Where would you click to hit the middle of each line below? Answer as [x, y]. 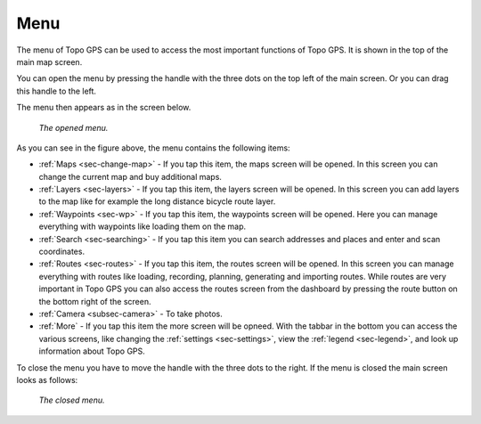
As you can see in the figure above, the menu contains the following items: [153, 148]
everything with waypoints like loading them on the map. [143, 226]
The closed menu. [72, 400]
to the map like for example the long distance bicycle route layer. [157, 201]
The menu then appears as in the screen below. [104, 108]
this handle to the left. [57, 91]
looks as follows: [47, 379]
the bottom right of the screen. [95, 301]
